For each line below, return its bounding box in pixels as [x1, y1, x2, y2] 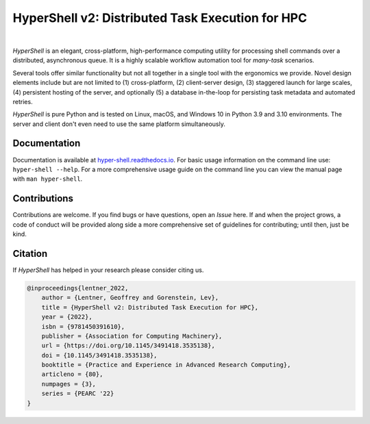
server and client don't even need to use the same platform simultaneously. [12, 120, 225, 128]
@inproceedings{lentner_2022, [27, 284, 129, 292]
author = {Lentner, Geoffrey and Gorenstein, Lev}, [41, 294, 219, 301]
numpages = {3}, [41, 380, 96, 388]
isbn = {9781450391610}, [41, 323, 125, 330]
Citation [12, 247, 48, 260]
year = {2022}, [41, 313, 92, 321]
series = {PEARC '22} [41, 390, 114, 397]
